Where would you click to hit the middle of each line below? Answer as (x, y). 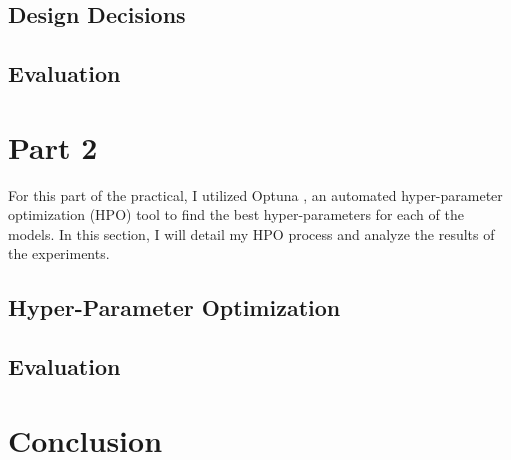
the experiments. (59, 253)
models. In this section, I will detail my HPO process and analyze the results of (251, 233)
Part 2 (53, 146)
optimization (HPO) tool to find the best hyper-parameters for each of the (236, 214)
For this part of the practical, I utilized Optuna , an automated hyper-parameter (255, 194)
